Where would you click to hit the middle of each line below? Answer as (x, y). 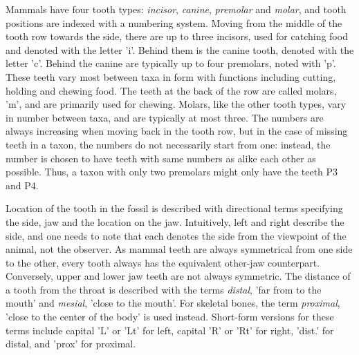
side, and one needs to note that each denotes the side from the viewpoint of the (176, 235)
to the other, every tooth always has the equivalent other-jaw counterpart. (163, 262)
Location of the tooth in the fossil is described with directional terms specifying (174, 208)
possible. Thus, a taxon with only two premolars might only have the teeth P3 (172, 172)
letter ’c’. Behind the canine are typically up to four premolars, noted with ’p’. (171, 63)
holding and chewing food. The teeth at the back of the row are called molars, (171, 90)
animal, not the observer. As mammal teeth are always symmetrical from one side (179, 249)
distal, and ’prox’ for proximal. (71, 344)
